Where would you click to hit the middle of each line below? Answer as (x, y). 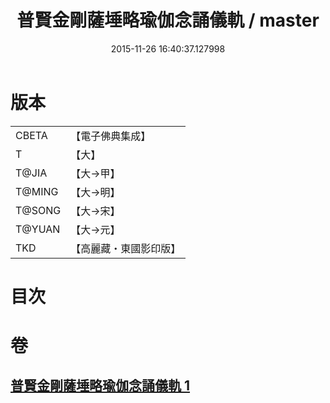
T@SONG (38, 210)
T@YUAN (38, 229)
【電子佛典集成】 (111, 136)
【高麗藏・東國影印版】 (126, 248)
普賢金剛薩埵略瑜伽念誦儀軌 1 (100, 386)
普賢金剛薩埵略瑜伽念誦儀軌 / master (168, 20)
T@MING (37, 191)
